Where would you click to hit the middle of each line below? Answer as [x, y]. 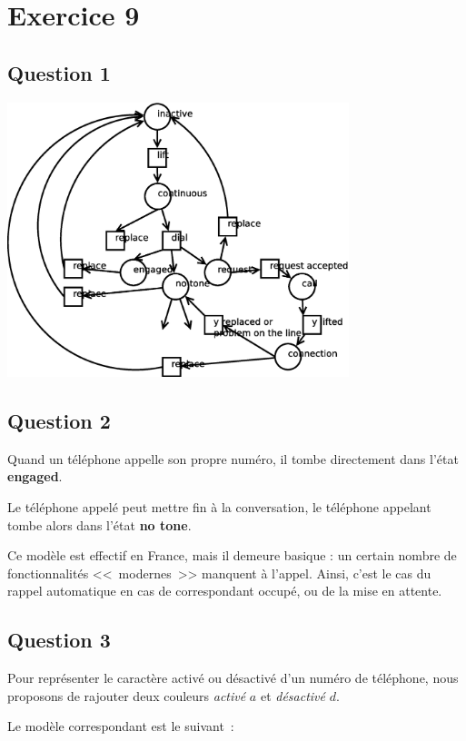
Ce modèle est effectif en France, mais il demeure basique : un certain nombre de [232, 555]
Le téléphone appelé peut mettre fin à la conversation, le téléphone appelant [219, 506]
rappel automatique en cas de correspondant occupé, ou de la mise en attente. [225, 591]
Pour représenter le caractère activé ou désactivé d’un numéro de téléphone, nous [233, 678]
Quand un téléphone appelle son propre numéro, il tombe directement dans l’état [233, 458]
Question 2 [59, 420]
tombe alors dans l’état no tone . [99, 524]
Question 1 [59, 72]
